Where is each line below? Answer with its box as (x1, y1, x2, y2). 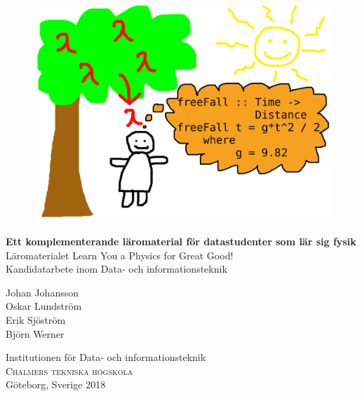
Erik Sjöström (6, 312, 66, 327)
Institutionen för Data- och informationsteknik (6, 350, 206, 364)
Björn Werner (6, 326, 65, 341)
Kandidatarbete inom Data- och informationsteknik (6, 261, 227, 276)
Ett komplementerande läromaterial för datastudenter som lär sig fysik (6, 233, 356, 248)
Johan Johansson (6, 285, 79, 299)
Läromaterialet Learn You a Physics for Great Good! (6, 247, 234, 262)
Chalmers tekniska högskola (6, 363, 133, 378)
